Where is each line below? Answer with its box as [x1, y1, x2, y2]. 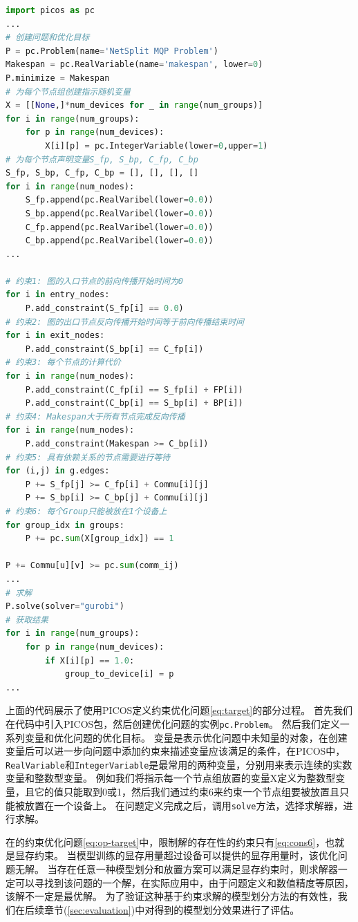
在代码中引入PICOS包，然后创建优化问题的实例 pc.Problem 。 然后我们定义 [6, 716, 340, 731]
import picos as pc [6, 6, 95, 15]
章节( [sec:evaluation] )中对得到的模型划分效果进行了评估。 [44, 902, 300, 916]
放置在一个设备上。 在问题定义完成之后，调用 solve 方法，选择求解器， [24, 798, 343, 812]
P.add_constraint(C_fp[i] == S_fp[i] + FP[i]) [25, 384, 243, 395]
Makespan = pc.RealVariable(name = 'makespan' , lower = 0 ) [6, 59, 263, 70]
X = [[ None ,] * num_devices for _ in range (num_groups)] [6, 100, 263, 111]
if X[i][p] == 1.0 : [45, 655, 135, 666]
